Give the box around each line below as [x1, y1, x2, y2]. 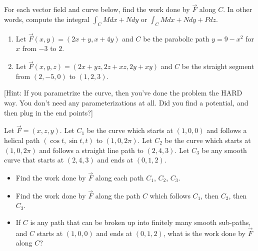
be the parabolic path [143, 33, 209, 43]
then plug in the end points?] [4, 107, 93, 117]
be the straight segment [181, 61, 254, 71]
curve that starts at [4, 154, 64, 165]
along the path [95, 190, 140, 200]
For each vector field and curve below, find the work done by [4, 4, 190, 14]
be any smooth [201, 144, 247, 155]
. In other [223, 4, 252, 14]
